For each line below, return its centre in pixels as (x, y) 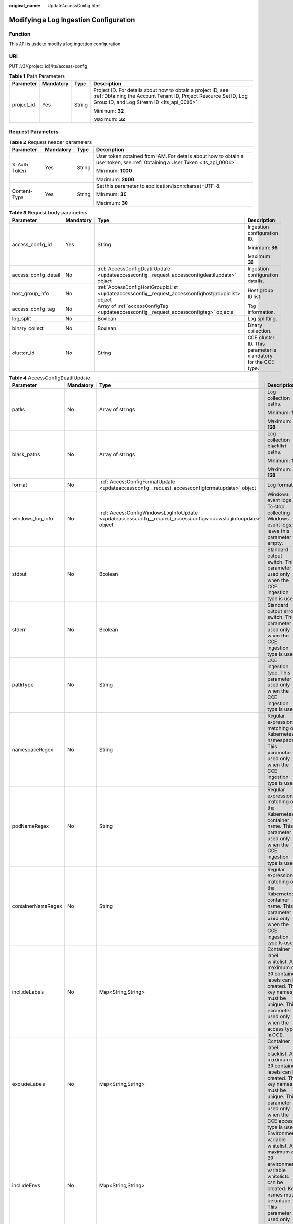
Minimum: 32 (109, 111)
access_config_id (32, 244)
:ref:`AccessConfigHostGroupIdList (138, 287)
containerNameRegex (37, 906)
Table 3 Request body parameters (48, 213)
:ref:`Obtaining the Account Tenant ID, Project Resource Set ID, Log (170, 96)
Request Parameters (34, 132)
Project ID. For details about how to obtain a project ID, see (161, 90)
